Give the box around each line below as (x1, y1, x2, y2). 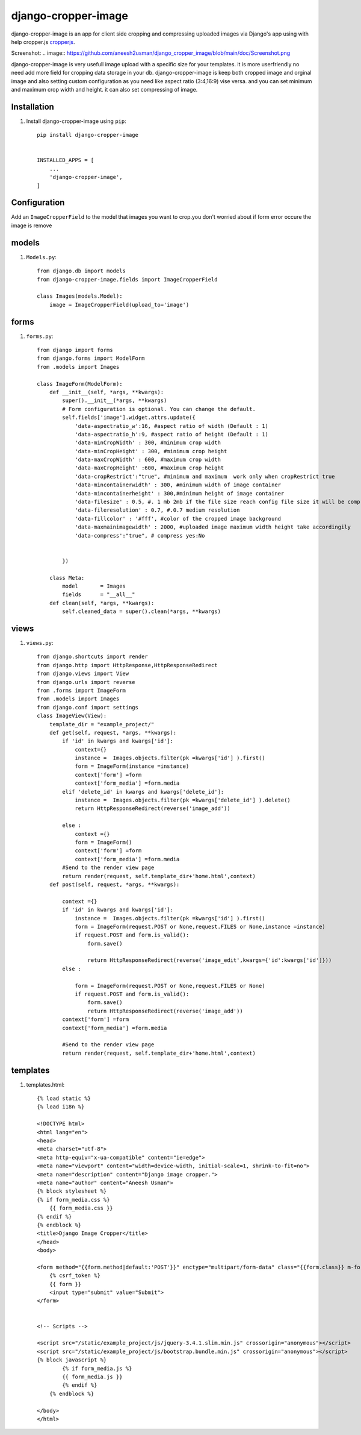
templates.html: (26, 1081, 65, 1088)
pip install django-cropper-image (37, 131, 138, 139)
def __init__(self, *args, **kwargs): (49, 389, 164, 395)
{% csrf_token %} (49, 1272, 100, 1279)
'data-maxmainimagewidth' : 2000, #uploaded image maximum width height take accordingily (75, 524, 351, 530)
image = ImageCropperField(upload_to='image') (49, 301, 190, 308)
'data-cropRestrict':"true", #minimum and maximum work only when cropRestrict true (75, 473, 335, 480)
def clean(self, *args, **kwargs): (49, 600, 155, 606)
